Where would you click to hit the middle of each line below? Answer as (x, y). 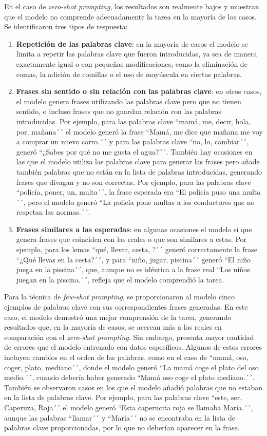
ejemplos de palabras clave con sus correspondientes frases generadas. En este (126, 307)
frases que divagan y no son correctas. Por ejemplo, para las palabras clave (133, 182)
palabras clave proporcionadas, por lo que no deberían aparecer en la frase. (122, 428)
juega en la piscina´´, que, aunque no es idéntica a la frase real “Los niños (133, 269)
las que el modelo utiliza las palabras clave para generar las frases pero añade (138, 162)
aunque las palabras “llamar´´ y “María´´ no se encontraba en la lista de (120, 417)
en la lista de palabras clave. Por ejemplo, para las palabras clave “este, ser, (123, 397)
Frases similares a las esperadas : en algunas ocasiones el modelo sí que (134, 229)
